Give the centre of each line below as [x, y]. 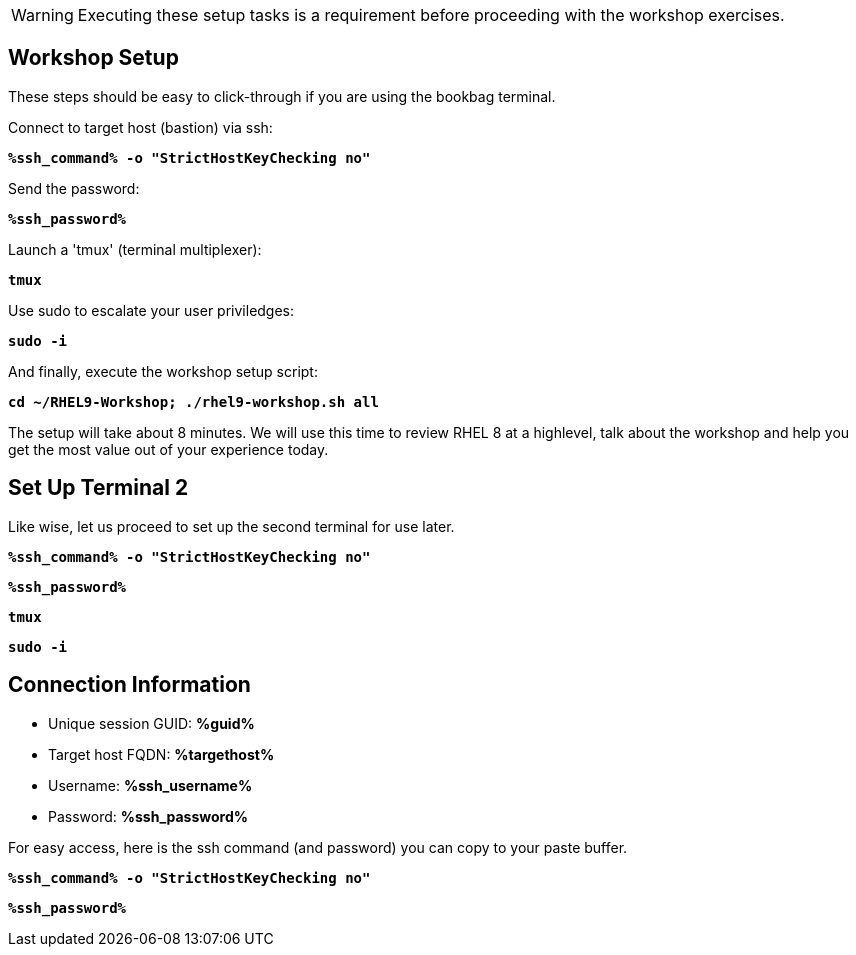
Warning [42, 15]
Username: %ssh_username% [150, 785]
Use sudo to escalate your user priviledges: [151, 310]
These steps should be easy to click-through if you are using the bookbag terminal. [282, 96]
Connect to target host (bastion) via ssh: [140, 127]
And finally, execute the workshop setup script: [163, 371]
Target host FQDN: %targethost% [161, 754]
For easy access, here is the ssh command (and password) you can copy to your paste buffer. [318, 847]
